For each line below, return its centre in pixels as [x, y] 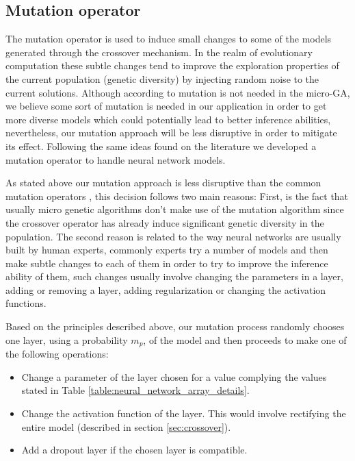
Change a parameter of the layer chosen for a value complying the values [174, 376]
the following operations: [57, 354]
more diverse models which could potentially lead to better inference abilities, [168, 119]
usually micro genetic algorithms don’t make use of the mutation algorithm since [175, 209]
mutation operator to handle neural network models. [116, 159]
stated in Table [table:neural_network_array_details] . [135, 390]
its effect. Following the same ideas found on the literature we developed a [161, 146]
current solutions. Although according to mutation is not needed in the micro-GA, [178, 92]
